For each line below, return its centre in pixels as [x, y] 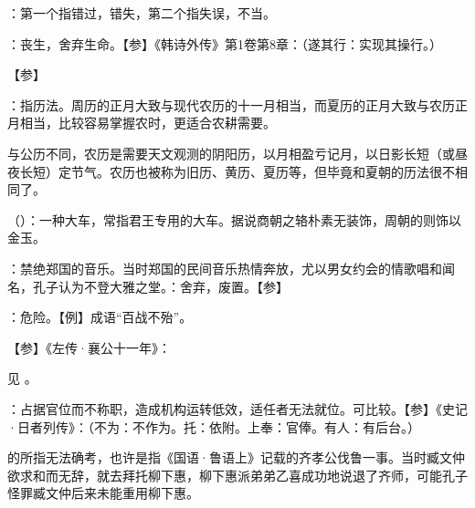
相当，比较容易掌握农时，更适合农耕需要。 [148, 123]
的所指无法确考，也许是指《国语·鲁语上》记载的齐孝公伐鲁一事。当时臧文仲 [236, 457]
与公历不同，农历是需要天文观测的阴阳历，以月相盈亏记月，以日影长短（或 [231, 153]
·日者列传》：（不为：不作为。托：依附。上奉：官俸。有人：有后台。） [214, 426]
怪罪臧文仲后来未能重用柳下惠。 [103, 493]
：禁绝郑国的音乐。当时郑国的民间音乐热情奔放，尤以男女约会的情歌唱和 [225, 268]
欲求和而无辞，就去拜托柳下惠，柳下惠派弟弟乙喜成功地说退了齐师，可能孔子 [237, 475]
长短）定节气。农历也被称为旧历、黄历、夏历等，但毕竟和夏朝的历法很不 [237, 171]
